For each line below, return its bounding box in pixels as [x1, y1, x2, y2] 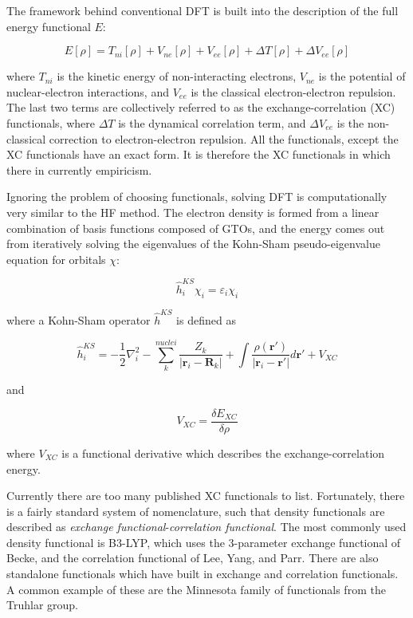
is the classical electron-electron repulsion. [191, 83, 396, 100]
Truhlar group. [6, 596, 78, 613]
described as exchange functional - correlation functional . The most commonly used [6, 518, 407, 535]
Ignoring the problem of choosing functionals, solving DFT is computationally [6, 188, 387, 205]
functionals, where [6, 114, 95, 131]
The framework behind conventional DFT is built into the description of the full [6, 2, 399, 18]
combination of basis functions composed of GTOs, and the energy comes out [6, 219, 385, 236]
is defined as [176, 311, 236, 328]
